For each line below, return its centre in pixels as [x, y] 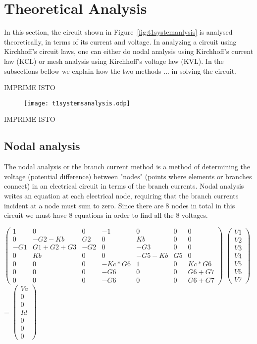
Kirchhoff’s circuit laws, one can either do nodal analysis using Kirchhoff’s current [129, 51]
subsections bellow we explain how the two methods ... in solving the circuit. [120, 71]
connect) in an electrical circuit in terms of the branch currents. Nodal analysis [124, 186]
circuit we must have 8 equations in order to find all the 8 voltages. [106, 215]
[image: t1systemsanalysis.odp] [77, 103]
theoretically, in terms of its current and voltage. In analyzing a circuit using [120, 41]
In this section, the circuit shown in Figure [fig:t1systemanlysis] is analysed [118, 32]
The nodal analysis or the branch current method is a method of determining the [127, 167]
